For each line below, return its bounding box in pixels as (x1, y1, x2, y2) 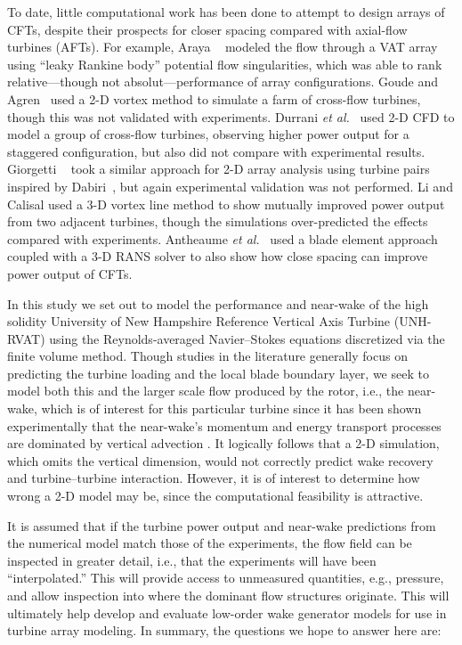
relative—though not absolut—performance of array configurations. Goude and (7, 72, 438, 91)
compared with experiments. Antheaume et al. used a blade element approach (7, 229, 438, 248)
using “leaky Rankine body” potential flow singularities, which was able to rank (7, 54, 442, 73)
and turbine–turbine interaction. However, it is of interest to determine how (7, 469, 420, 487)
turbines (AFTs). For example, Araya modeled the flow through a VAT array (7, 37, 438, 56)
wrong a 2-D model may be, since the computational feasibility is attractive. (7, 486, 424, 505)
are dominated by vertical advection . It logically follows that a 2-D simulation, (7, 434, 440, 453)
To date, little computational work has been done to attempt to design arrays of (7, 3, 445, 20)
